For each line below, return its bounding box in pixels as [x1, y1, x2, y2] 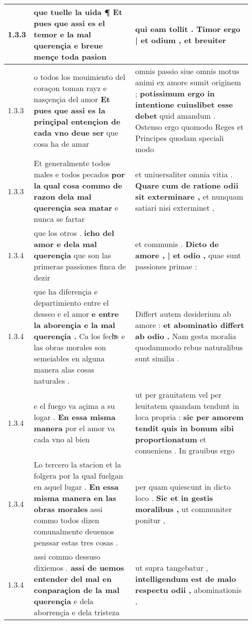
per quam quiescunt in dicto [135, 481, 231, 492]
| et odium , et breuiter [135, 34, 226, 46]
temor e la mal [33, 29, 91, 40]
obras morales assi [33, 503, 103, 515]
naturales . [33, 375, 70, 386]
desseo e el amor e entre [33, 308, 119, 319]
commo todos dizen [33, 515, 99, 526]
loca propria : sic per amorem [135, 411, 244, 422]
